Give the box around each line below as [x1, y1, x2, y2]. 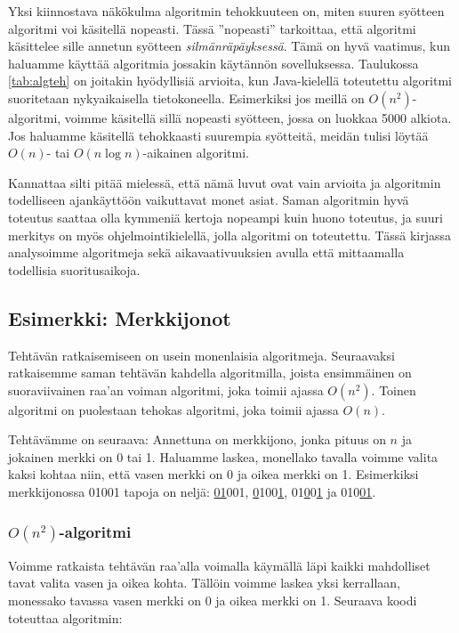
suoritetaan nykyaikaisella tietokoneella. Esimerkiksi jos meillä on [8, 88, 365, 107]
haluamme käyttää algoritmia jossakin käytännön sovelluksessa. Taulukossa [8, 53, 419, 72]
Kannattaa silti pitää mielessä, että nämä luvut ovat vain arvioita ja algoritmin [8, 173, 441, 191]
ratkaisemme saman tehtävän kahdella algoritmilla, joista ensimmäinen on [8, 363, 412, 382]
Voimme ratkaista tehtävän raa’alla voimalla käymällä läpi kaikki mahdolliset [8, 556, 431, 574]
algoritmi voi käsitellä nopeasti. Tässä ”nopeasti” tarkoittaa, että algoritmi [8, 19, 416, 37]
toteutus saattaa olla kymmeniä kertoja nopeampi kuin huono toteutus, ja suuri [8, 207, 443, 226]
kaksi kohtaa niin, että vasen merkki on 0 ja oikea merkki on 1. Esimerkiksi [8, 465, 419, 483]
